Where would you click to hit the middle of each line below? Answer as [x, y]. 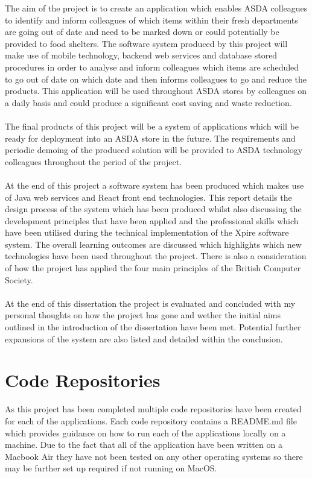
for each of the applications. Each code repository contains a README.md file [151, 420]
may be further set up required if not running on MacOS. [111, 468]
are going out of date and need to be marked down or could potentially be [142, 32]
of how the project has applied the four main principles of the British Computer [153, 268]
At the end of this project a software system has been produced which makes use [154, 185]
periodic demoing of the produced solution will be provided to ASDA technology [154, 150]
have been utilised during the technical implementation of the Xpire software [147, 232]
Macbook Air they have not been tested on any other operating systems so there [154, 456]
